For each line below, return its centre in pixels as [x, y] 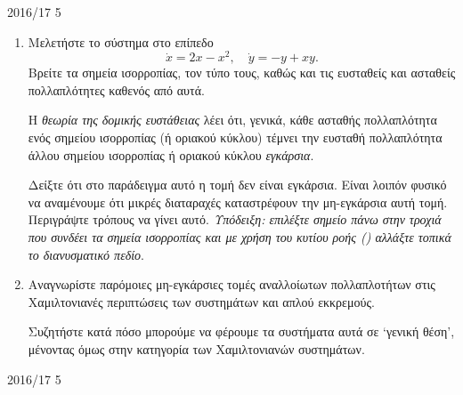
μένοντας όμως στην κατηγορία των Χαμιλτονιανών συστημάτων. [196, 348]
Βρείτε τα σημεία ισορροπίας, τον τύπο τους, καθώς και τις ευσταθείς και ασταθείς [242, 73]
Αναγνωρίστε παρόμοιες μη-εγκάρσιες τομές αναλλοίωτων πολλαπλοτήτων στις [231, 284]
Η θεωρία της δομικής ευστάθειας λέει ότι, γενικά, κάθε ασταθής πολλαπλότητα [232, 120]
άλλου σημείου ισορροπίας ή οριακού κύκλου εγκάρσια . [171, 154]
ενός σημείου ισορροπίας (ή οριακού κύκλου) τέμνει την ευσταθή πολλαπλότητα [235, 137]
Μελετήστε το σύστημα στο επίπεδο [121, 41]
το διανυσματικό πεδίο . [86, 254]
